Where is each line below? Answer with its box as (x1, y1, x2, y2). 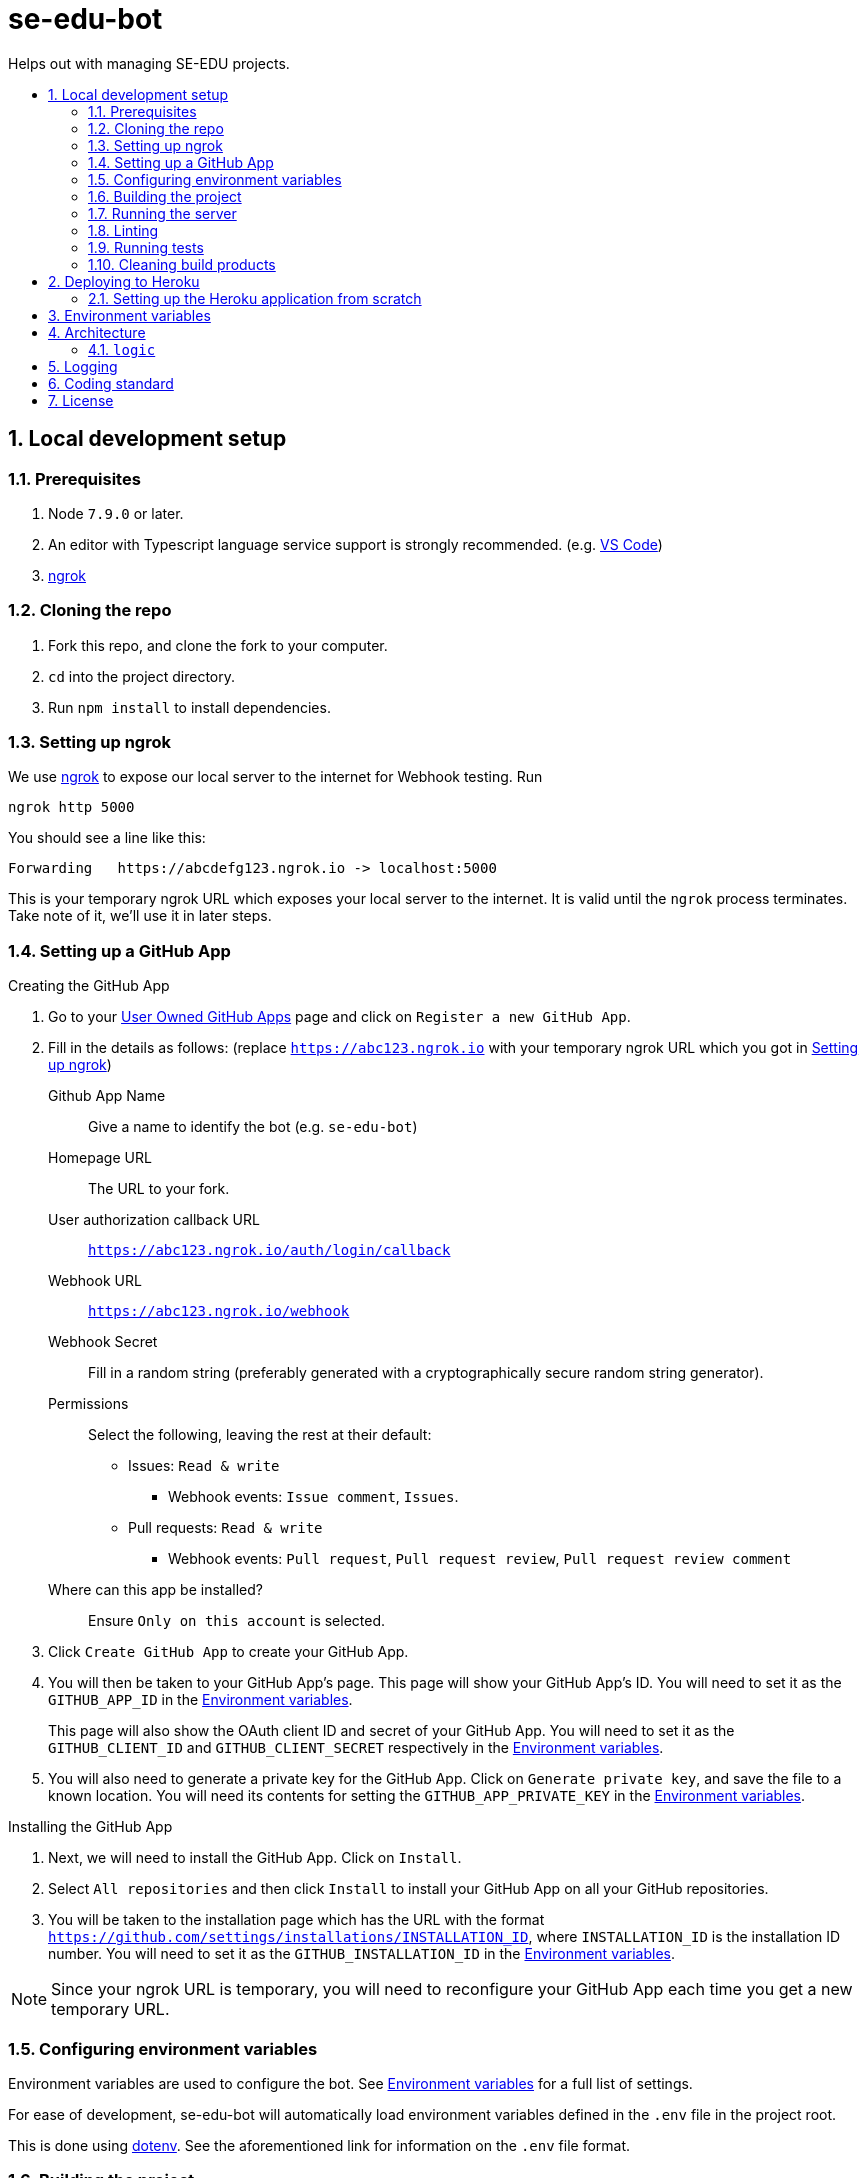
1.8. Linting (88, 221, 159, 239)
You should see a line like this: (8, 829, 206, 847)
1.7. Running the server (88, 204, 237, 222)
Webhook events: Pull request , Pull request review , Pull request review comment (168, 1550, 792, 1568)
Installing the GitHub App (8, 1818, 173, 1836)
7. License (48, 391, 114, 409)
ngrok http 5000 (8, 799, 135, 816)
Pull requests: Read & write (128, 1519, 323, 1537)
